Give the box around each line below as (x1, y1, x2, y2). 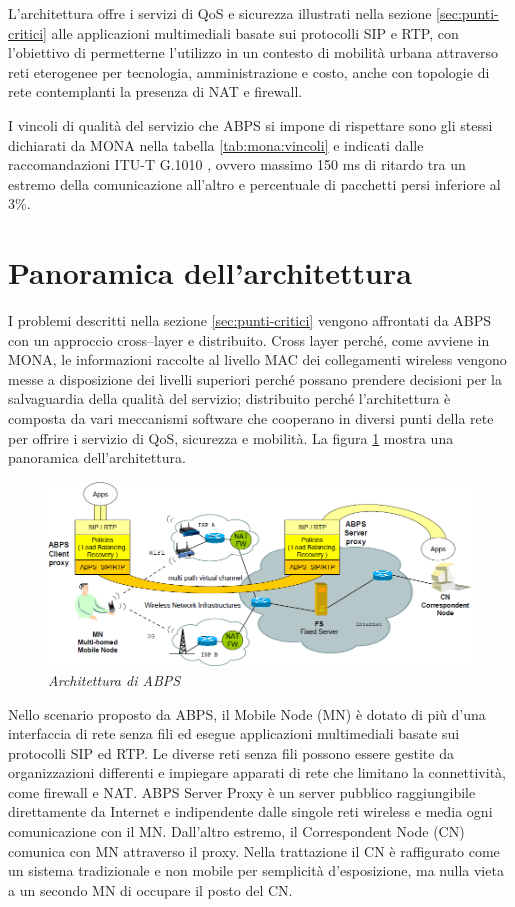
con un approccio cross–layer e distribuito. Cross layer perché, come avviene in (8, 329, 490, 350)
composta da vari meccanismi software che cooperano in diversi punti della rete (8, 408, 494, 429)
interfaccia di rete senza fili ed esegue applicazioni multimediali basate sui (8, 723, 460, 744)
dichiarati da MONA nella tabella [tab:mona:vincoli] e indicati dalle (8, 134, 424, 155)
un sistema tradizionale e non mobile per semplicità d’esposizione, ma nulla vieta (8, 860, 504, 881)
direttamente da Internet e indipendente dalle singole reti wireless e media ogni (8, 801, 493, 822)
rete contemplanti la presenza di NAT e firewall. (8, 81, 303, 102)
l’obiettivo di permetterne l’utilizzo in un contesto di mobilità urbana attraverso (8, 42, 498, 63)
